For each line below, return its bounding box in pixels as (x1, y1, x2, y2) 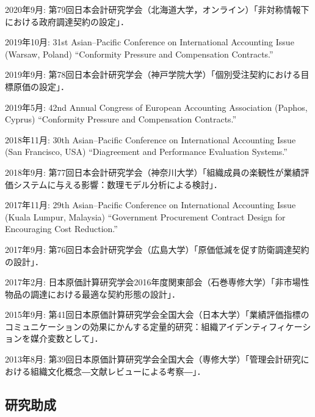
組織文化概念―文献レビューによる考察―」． (30, 364, 206, 377)
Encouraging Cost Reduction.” (5, 222, 118, 235)
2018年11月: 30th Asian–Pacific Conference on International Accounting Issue (5, 133, 296, 146)
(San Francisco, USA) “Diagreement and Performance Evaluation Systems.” (5, 145, 288, 158)
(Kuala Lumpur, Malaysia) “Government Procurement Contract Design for (5, 210, 286, 223)
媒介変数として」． (30, 332, 103, 345)
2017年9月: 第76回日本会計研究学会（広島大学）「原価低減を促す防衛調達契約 (5, 242, 310, 255)
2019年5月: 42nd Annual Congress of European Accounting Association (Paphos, (5, 100, 308, 113)
